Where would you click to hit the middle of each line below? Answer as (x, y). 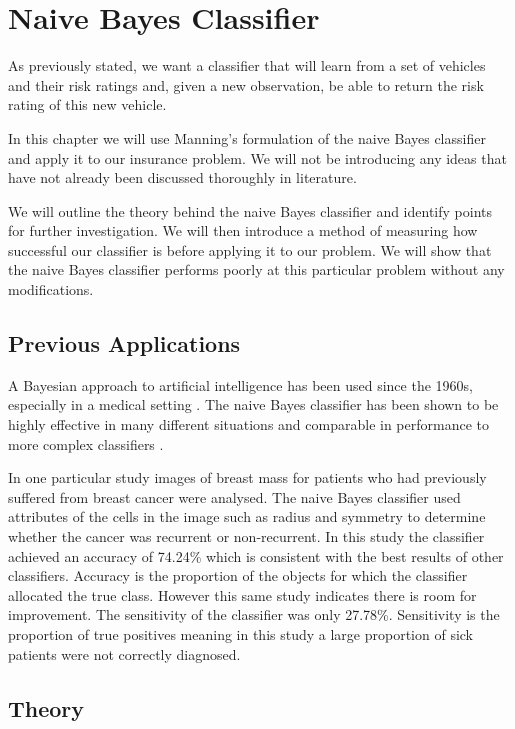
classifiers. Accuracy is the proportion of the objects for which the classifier (238, 575)
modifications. (51, 289)
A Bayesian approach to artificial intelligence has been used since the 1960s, (240, 384)
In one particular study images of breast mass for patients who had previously (247, 477)
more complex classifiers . (86, 443)
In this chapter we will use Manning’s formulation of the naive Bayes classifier (247, 137)
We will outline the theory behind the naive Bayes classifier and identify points (250, 210)
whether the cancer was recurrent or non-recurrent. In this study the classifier (246, 536)
